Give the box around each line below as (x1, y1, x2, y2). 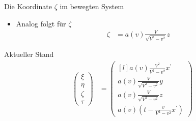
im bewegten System (60, 1, 124, 11)
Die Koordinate (4, 1, 52, 11)
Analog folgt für (16, 18, 66, 28)
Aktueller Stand (4, 49, 54, 59)
